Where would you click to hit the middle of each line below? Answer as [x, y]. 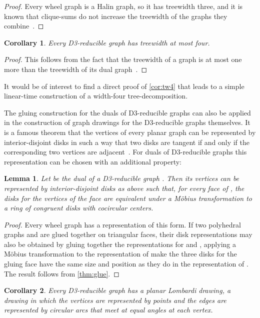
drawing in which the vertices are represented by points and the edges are [115, 300]
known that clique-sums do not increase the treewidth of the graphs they [116, 16]
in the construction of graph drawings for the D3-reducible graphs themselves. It [127, 122]
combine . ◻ [24, 26]
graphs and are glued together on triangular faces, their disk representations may [128, 234]
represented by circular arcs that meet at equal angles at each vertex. [108, 310]
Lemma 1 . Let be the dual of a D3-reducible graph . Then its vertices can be [122, 178]
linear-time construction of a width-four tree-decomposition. [96, 96]
